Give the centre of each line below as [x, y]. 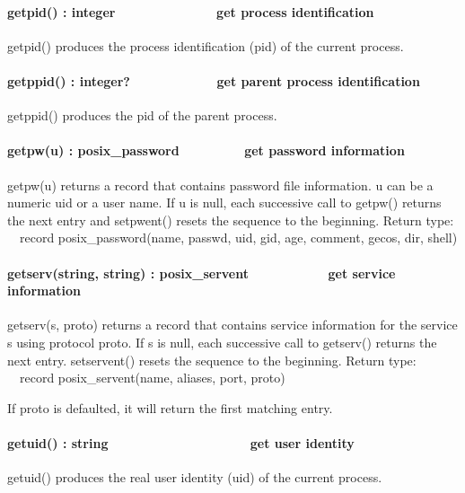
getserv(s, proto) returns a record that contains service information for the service [232, 325]
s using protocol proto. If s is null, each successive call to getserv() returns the [222, 342]
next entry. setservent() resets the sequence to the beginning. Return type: [212, 360]
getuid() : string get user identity [181, 442]
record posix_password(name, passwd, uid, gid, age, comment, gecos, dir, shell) [238, 238]
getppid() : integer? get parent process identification [214, 80]
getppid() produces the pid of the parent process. [142, 115]
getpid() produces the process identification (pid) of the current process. [206, 45]
